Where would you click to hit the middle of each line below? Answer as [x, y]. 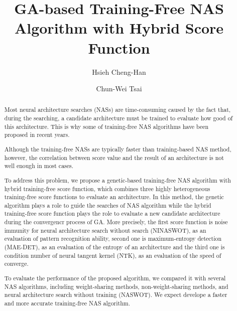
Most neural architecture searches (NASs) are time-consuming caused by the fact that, [117, 110]
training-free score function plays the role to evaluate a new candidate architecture [112, 213]
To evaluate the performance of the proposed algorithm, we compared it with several [115, 278]
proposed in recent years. [37, 135]
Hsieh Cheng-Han [119, 71]
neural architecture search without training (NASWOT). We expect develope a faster [116, 295]
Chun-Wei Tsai [119, 89]
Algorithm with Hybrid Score [119, 28]
